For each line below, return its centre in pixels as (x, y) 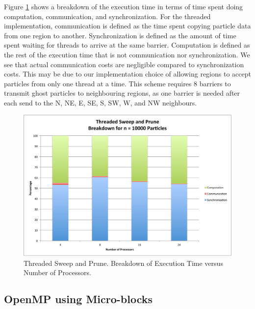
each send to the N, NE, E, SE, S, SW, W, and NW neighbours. (101, 102)
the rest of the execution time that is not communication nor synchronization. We (127, 54)
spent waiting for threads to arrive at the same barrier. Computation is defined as (127, 45)
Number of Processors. (57, 272)
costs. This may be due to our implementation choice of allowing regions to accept (127, 74)
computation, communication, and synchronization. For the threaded (107, 16)
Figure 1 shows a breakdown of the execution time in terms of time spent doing (124, 6)
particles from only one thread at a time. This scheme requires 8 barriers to (117, 83)
